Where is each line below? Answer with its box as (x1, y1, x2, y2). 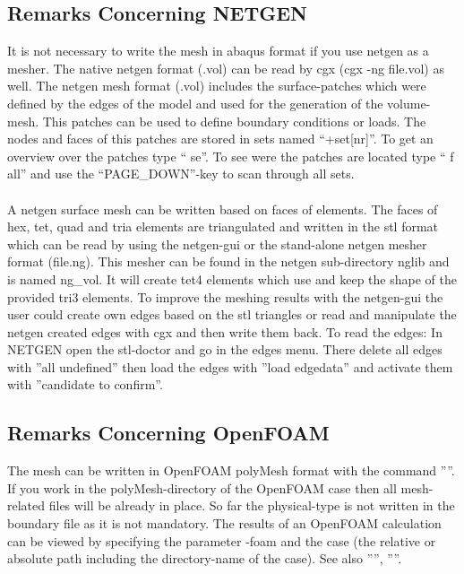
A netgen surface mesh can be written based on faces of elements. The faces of (7, 199, 438, 218)
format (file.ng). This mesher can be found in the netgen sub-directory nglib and (7, 252, 450, 271)
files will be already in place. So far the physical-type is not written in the (48, 496, 455, 515)
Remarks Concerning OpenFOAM (7, 419, 330, 447)
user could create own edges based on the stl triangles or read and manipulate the (7, 305, 457, 324)
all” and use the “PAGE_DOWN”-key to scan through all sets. (7, 164, 355, 183)
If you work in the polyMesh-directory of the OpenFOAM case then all (7, 478, 397, 497)
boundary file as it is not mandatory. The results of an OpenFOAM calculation (7, 514, 442, 533)
